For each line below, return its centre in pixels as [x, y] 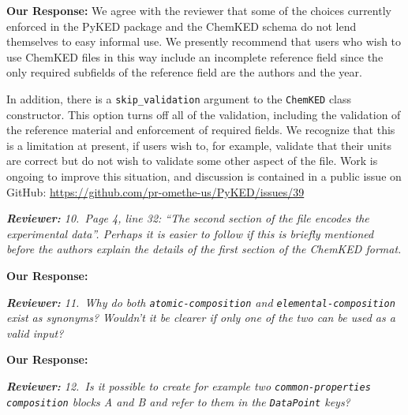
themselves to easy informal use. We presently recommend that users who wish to [204, 41]
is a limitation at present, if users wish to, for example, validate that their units [199, 145]
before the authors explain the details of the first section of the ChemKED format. [204, 249]
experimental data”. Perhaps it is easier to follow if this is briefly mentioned [190, 233]
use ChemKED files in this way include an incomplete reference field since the [195, 56]
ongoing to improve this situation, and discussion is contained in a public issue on [204, 176]
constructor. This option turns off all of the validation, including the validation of [204, 114]
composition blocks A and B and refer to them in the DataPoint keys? [178, 401]
